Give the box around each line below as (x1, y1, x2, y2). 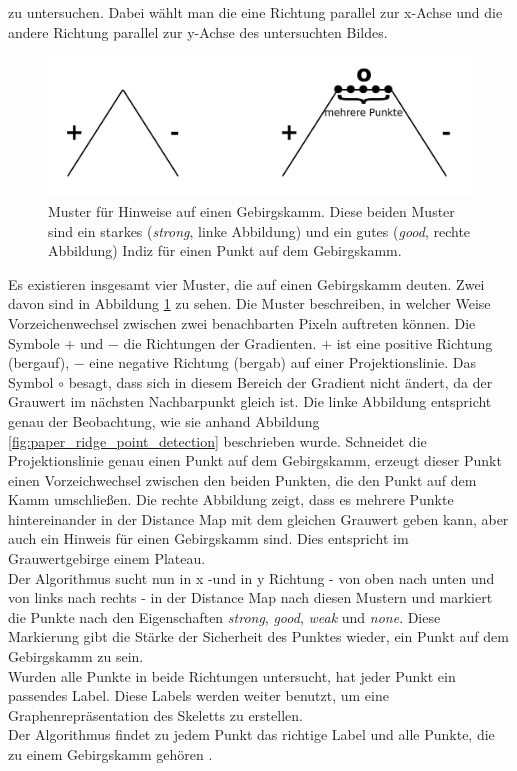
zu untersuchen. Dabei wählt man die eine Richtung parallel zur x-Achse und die (8, 2, 503, 22)
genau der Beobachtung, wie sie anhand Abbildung (8, 410, 320, 431)
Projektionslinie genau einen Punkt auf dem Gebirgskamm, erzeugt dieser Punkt (8, 450, 502, 471)
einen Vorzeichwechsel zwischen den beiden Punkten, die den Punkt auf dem (8, 469, 477, 490)
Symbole (8, 332, 60, 353)
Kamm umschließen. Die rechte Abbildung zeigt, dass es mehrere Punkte (8, 489, 454, 510)
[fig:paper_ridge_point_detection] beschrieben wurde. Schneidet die (8, 430, 427, 451)
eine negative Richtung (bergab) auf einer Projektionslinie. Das (89, 352, 477, 373)
